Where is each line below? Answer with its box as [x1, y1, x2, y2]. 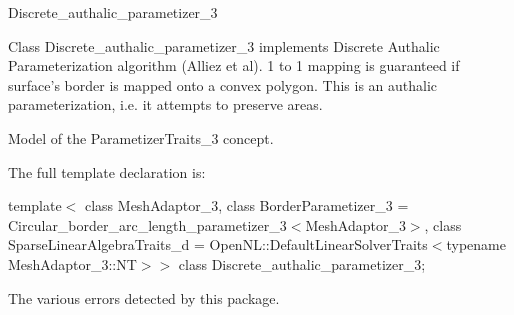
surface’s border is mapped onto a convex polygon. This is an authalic [8, 74, 438, 95]
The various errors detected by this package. [8, 287, 280, 308]
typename [446, 234, 506, 255]
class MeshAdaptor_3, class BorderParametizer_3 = [84, 195, 409, 216]
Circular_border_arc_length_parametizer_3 [8, 214, 287, 235]
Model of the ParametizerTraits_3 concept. [8, 127, 274, 148]
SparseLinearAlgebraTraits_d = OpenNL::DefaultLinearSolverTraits [8, 234, 428, 255]
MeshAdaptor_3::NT [8, 253, 137, 274]
